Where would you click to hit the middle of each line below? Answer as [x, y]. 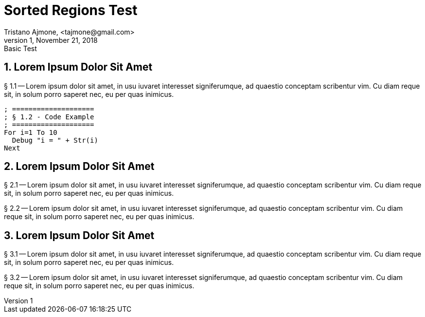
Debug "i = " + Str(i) [55, 140]
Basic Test [20, 48]
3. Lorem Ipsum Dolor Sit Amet [79, 235]
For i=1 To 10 [31, 132]
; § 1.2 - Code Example [49, 117]
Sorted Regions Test [71, 10]
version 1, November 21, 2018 [51, 40]
